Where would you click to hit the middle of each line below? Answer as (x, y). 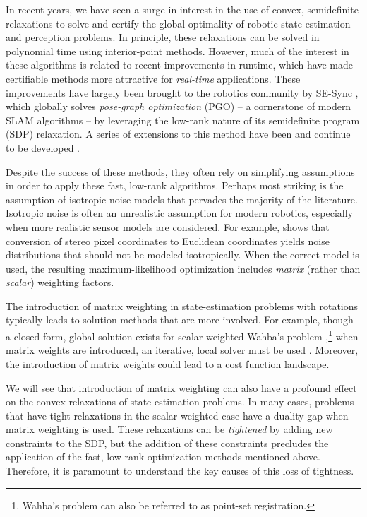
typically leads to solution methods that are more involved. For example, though (180, 320)
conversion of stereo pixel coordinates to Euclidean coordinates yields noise (168, 240)
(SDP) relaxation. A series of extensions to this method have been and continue (178, 134)
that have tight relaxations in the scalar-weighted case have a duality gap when (177, 415)
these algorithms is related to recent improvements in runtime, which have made (180, 65)
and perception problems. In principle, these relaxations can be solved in (163, 37)
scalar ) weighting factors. (60, 282)
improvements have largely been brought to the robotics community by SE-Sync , (182, 92)
